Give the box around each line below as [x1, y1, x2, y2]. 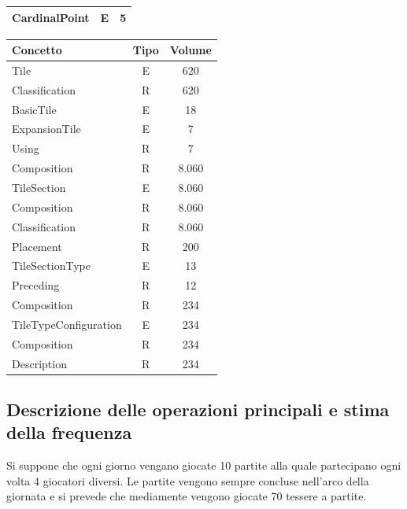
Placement [12, 238, 62, 254]
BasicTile [12, 101, 57, 117]
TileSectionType [12, 257, 91, 274]
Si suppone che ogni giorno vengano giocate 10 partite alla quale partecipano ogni [6, 457, 401, 474]
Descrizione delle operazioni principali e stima [6, 397, 390, 422]
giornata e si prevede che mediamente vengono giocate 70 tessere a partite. [6, 488, 367, 504]
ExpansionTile [12, 120, 81, 137]
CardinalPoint [12, 9, 90, 25]
